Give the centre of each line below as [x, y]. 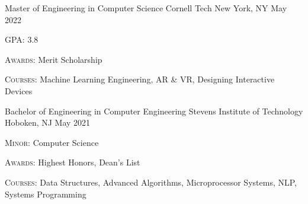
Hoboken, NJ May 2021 [48, 122]
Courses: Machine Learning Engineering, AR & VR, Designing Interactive [140, 79]
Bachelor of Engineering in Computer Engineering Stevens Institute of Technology [154, 111]
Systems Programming [46, 194]
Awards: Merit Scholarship [54, 59]
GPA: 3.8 [22, 39]
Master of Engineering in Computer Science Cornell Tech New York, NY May [146, 8]
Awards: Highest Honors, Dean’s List [73, 162]
